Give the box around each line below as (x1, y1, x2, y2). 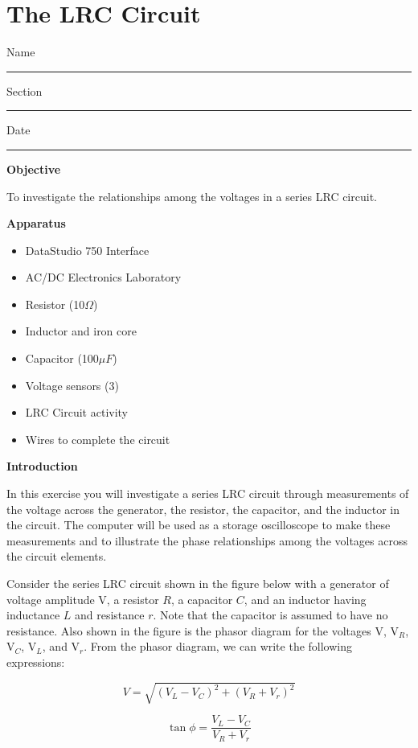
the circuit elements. (6, 548, 107, 565)
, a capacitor (170, 590, 233, 607)
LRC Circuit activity (25, 404, 129, 421)
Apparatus (6, 215, 66, 232)
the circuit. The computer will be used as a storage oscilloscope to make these (6, 516, 391, 533)
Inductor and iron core (25, 323, 137, 339)
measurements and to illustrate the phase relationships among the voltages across (6, 532, 408, 549)
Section (6, 82, 43, 99)
